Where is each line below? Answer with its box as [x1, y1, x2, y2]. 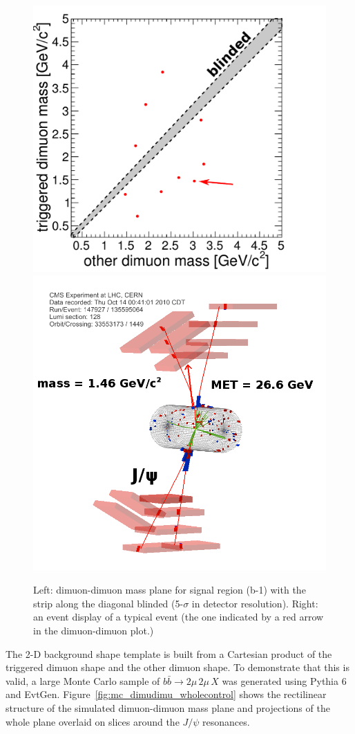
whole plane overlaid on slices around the [6, 714, 180, 728]
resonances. [202, 714, 250, 728]
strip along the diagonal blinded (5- [33, 596, 184, 610]
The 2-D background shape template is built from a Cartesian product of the [6, 646, 332, 661]
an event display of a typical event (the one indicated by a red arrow [33, 609, 324, 624]
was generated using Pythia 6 [222, 673, 347, 688]
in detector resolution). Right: [191, 596, 318, 610]
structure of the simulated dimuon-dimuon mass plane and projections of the [6, 701, 330, 715]
